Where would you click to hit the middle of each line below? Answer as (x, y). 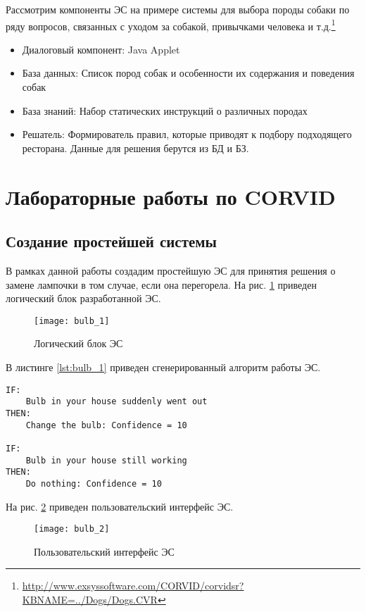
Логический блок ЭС (78, 343)
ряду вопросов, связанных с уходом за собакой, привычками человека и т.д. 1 (171, 25)
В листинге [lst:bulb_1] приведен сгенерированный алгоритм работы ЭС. (163, 367)
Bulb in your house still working (106, 460)
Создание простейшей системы (112, 241)
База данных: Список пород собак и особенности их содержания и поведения (188, 73)
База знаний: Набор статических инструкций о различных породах (165, 110)
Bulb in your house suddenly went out (116, 402)
